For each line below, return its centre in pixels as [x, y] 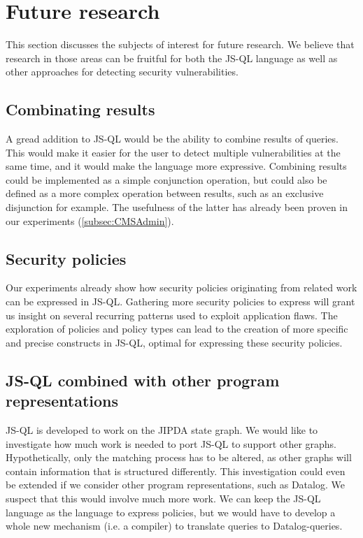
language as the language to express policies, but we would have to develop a [171, 512]
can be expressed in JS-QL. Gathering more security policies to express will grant [180, 301]
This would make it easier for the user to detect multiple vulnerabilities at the [173, 152]
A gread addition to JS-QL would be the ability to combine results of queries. [172, 139]
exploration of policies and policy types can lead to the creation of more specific [177, 329]
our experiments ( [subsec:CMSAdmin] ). [90, 220]
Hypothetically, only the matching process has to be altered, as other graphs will [179, 457]
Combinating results [80, 109]
